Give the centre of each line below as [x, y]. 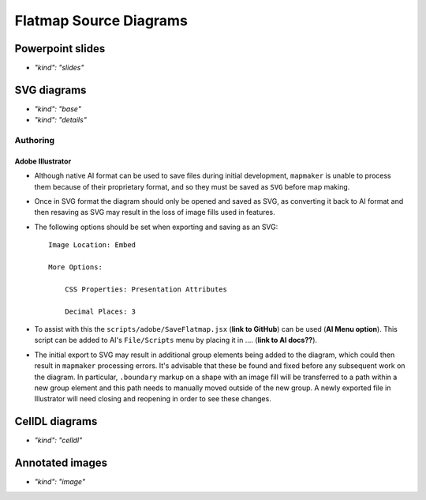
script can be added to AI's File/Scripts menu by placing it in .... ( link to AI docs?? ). [176, 340]
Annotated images [61, 463]
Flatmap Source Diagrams [101, 21]
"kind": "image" [60, 482]
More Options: [75, 267]
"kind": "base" [58, 109]
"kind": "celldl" [58, 440]
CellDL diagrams [56, 421]
